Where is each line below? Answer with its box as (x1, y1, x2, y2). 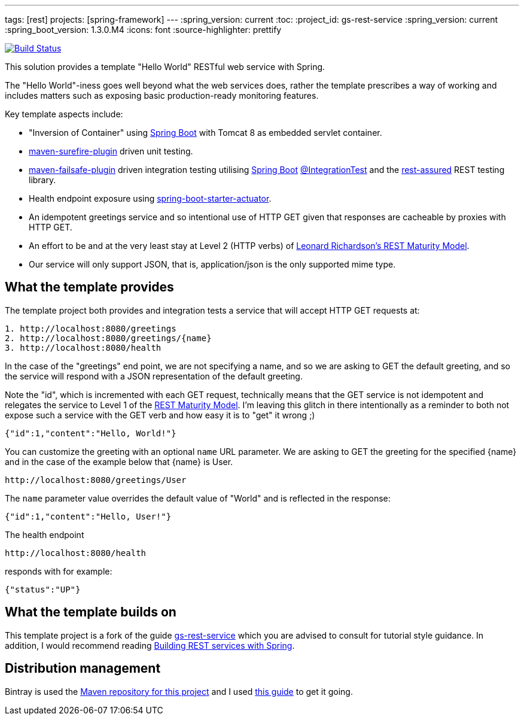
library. (29, 175, 56, 185)
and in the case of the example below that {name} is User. (5, 456, 233, 467)
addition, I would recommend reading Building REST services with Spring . (5, 640, 295, 651)
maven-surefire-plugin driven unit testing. (29, 146, 193, 156)
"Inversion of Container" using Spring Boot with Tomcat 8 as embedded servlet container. (29, 127, 382, 138)
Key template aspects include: (5, 109, 123, 119)
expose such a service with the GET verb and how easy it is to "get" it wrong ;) (5, 409, 315, 420)
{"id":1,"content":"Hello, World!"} (5, 428, 176, 438)
